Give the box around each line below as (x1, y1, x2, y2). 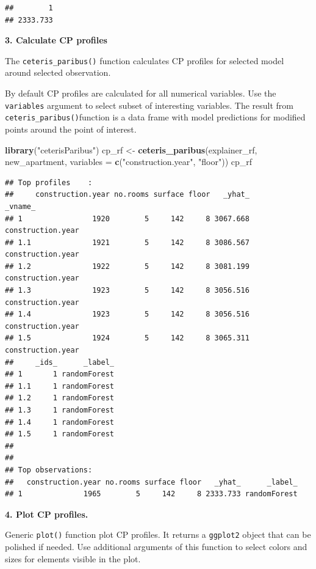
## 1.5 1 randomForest (5, 430, 114, 439)
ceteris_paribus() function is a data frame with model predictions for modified (5, 111, 306, 123)
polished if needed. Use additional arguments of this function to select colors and (5, 540, 307, 552)
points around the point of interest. (5, 122, 137, 135)
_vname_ (5, 202, 36, 211)
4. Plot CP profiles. (5, 507, 88, 520)
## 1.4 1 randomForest (5, 417, 114, 427)
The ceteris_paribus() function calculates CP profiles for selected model (5, 54, 284, 67)
